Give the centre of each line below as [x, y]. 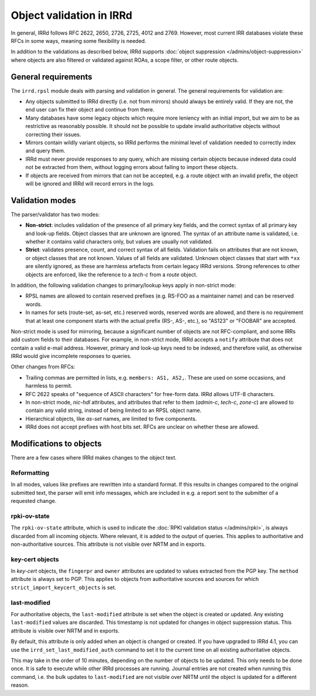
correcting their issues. [53, 134]
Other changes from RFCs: [43, 367]
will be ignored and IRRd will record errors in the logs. [90, 183]
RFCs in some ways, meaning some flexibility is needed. [78, 40]
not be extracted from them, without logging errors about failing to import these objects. [132, 167]
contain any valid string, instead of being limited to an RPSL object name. [114, 410]
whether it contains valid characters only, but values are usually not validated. [119, 241]
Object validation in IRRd [72, 15]
